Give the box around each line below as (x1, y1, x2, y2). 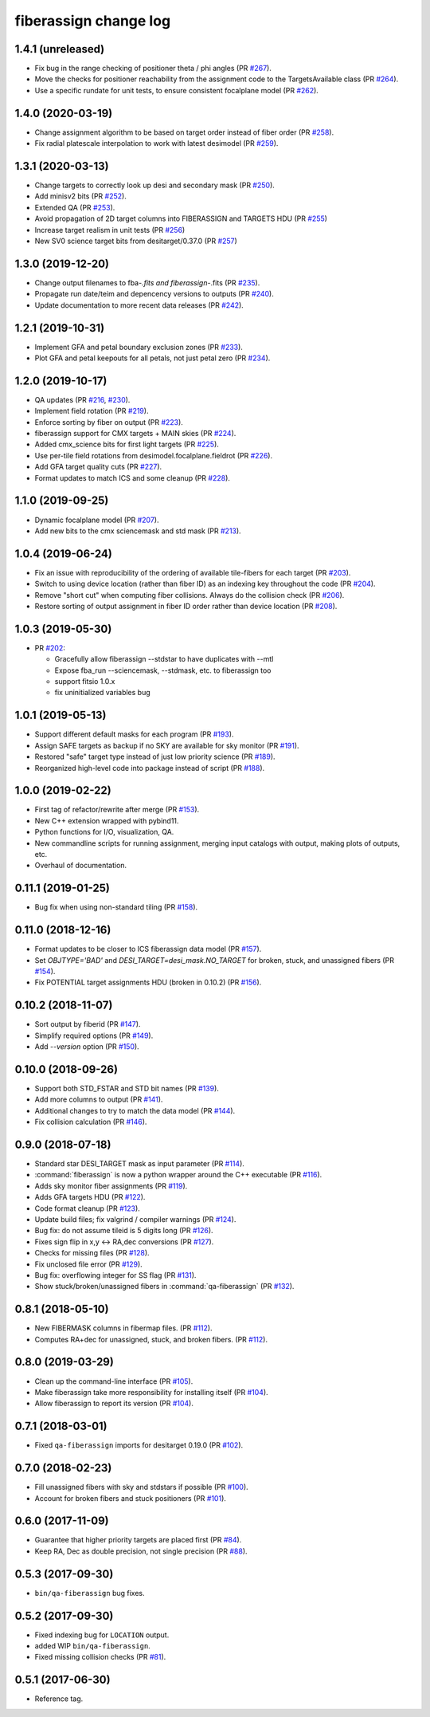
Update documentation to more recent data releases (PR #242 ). (34, 300, 244, 310)
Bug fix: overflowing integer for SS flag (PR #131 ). (34, 1270, 197, 1279)
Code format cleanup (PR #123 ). (34, 1204, 141, 1213)
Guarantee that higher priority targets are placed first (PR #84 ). (34, 1535, 242, 1545)
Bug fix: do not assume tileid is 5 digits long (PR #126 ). (34, 1226, 214, 1236)
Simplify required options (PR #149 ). (34, 1031, 154, 1040)
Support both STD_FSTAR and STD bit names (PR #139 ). (34, 1083, 219, 1093)
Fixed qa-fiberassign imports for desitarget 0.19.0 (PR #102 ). (34, 1440, 244, 1450)
